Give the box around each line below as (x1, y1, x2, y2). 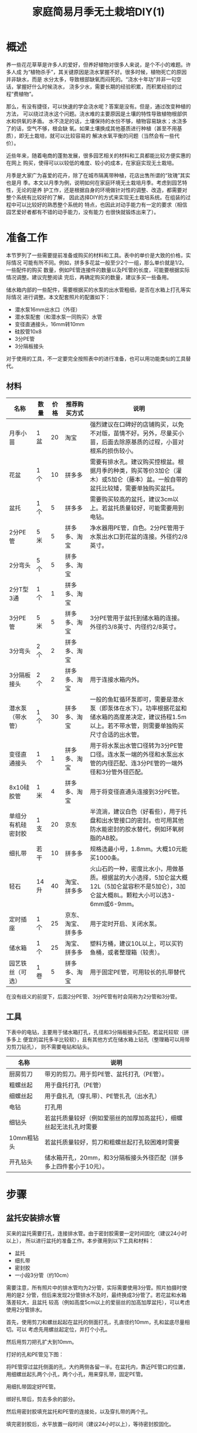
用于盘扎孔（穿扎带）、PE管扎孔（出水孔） (44, 1092, 161, 1100)
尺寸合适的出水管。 (90, 730, 143, 738)
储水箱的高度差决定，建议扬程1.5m (90, 713, 186, 721)
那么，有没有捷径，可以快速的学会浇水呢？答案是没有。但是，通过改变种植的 (6, 103, 191, 110)
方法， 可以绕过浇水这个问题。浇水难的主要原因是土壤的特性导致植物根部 (6, 110, 182, 117)
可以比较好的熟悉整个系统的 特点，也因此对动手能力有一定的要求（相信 (16, 201, 188, 208)
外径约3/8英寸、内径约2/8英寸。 (90, 622, 180, 631)
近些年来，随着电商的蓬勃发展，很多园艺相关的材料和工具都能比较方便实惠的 (6, 152, 191, 159)
